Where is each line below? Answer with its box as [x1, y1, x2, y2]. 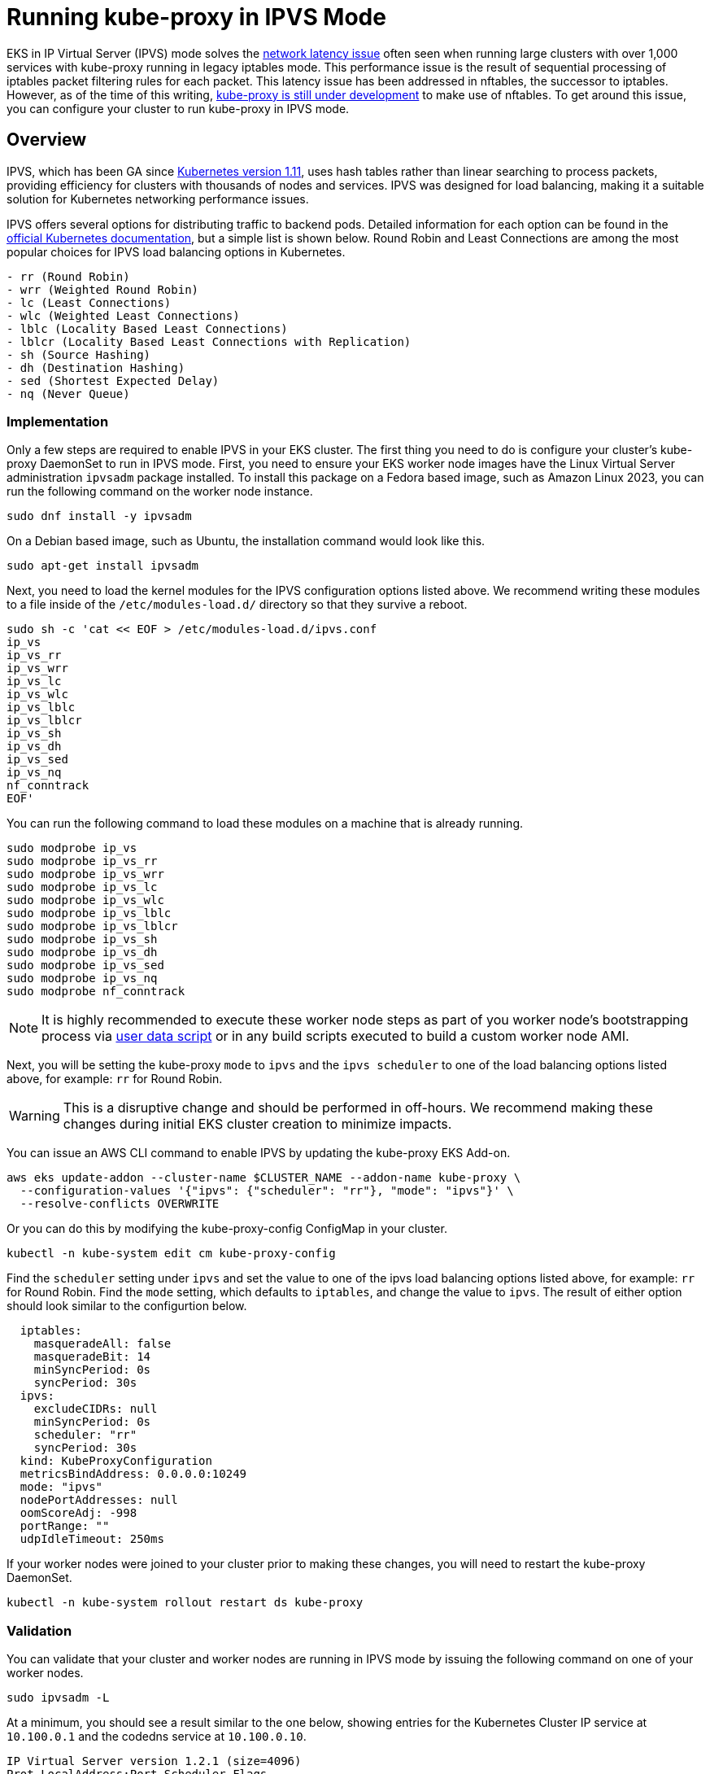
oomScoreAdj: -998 [20, 1506, 137, 1520]
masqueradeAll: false [33, 1337, 172, 1351]
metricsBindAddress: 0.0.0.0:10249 [20, 1467, 247, 1481]
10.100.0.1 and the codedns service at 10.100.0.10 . [7, 1729, 307, 1744]
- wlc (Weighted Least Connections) [7, 308, 240, 322]
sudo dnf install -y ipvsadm [7, 509, 192, 523]
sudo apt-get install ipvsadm [7, 559, 199, 573]
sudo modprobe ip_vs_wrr [7, 867, 164, 881]
